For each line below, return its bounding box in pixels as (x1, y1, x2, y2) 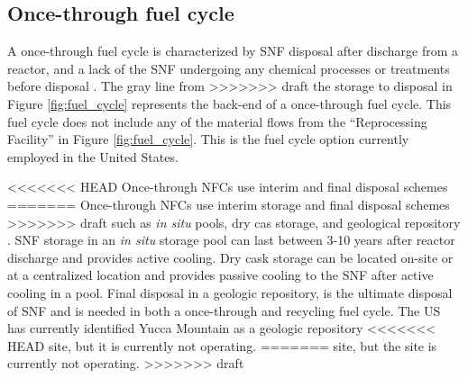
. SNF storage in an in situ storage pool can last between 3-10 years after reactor (7, 230, 455, 249)
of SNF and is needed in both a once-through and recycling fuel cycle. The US (7, 301, 441, 319)
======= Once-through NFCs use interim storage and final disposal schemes (7, 194, 450, 213)
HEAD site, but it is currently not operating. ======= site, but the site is (7, 336, 437, 355)
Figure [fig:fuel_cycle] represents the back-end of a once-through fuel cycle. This (7, 94, 452, 112)
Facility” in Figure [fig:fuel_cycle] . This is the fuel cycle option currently (7, 130, 409, 148)
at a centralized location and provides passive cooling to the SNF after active (7, 265, 434, 284)
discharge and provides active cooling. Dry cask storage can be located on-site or (7, 247, 454, 266)
